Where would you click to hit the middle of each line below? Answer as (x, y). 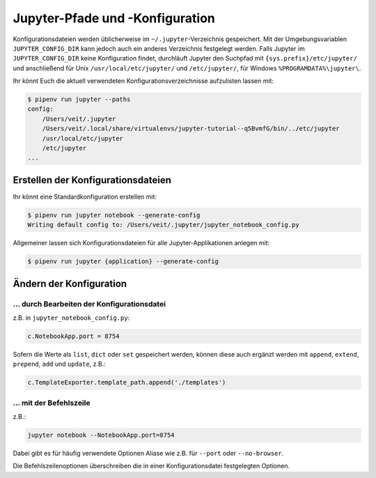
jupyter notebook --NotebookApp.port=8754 (101, 435)
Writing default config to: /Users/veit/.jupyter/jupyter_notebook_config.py (163, 225)
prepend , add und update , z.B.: (59, 364)
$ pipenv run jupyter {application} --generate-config (123, 262)
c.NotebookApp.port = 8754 (73, 337)
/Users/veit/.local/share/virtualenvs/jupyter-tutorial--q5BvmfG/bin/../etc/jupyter (191, 129)
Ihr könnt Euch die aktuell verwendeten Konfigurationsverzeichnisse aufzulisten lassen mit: (143, 81)
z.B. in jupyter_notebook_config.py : (71, 318)
